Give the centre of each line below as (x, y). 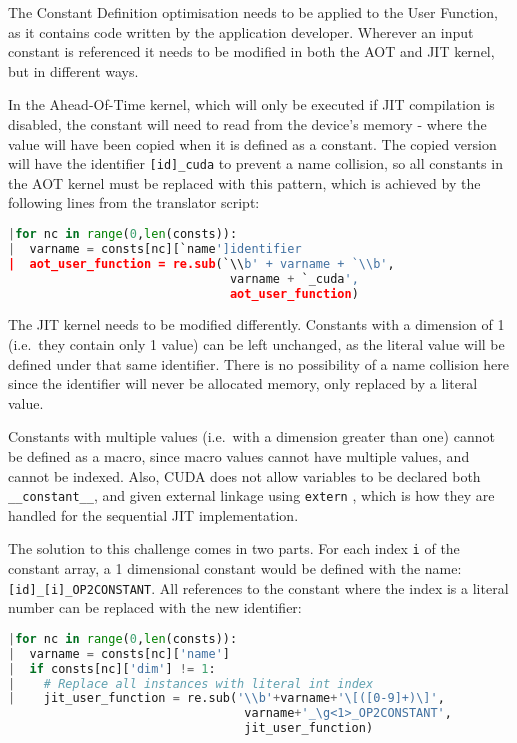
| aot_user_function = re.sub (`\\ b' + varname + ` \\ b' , (201, 263)
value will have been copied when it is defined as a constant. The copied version (252, 143)
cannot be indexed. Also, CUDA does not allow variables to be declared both (244, 475)
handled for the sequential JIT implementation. (153, 514)
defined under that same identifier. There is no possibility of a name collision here (259, 363)
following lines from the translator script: (134, 202)
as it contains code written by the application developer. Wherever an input (241, 31)
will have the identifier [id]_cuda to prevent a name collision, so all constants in (255, 163)
